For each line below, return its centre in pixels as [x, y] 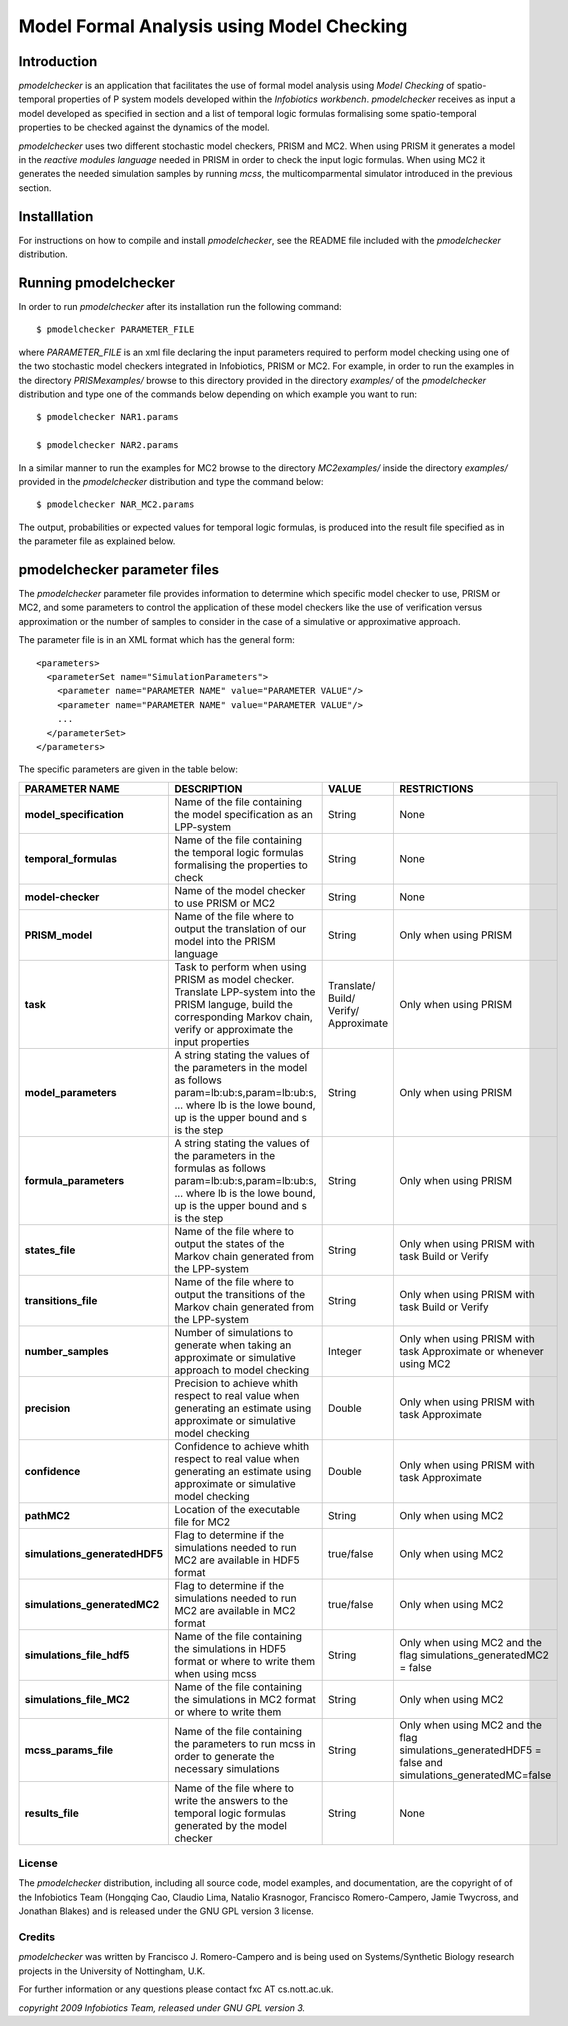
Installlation [56, 216]
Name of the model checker [240, 890]
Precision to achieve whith [236, 1383]
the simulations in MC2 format [245, 1699]
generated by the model [230, 1825]
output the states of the [229, 1243]
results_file [51, 1813]
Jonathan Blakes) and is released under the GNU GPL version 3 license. [166, 1911]
